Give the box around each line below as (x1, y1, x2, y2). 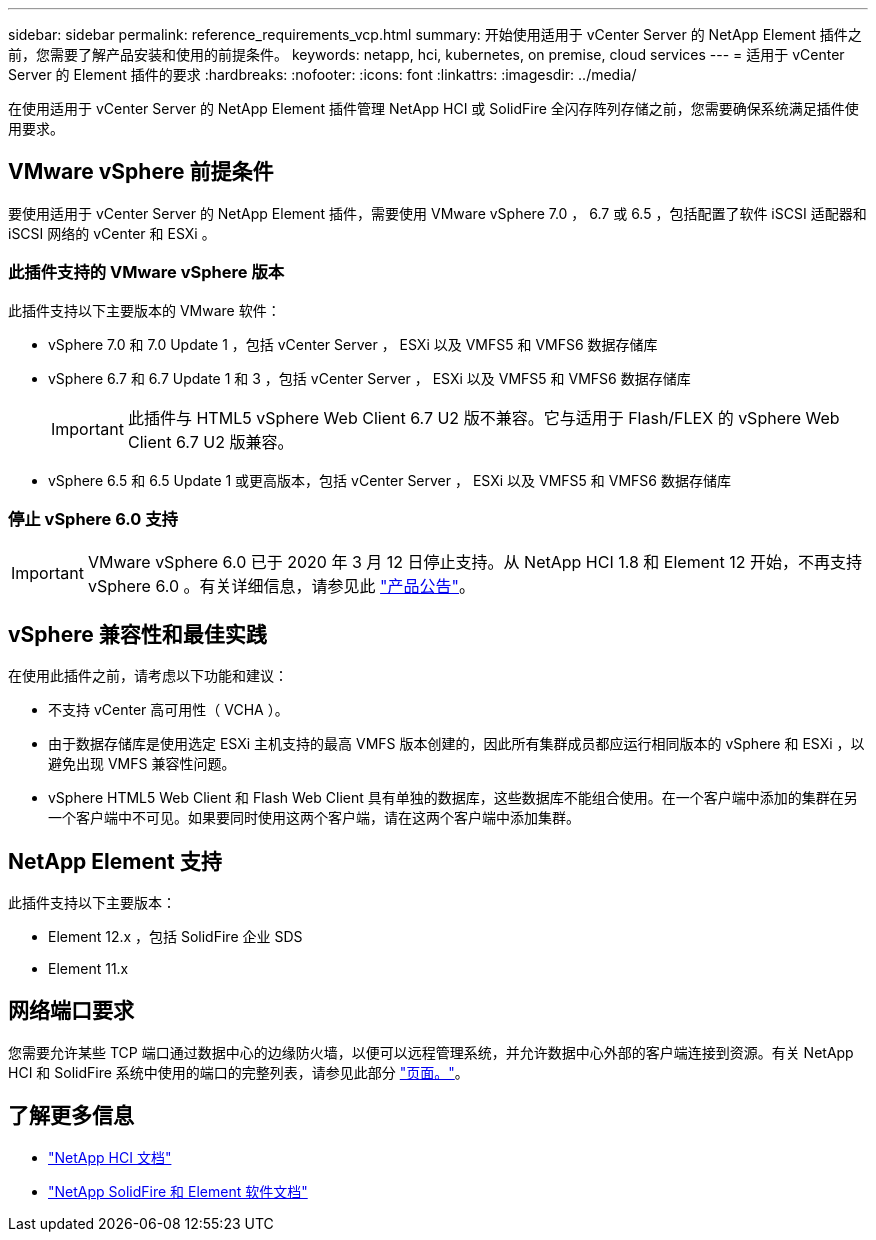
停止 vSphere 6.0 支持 (8, 508, 178, 529)
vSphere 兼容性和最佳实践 (8, 621, 267, 647)
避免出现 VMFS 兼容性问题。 (48, 755, 236, 773)
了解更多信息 (8, 1103, 134, 1129)
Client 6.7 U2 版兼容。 (127, 431, 294, 452)
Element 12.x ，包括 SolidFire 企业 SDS (48, 928, 303, 946)
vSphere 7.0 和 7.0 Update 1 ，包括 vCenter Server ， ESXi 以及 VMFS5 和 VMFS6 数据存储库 (48, 335, 658, 353)
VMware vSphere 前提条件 (8, 159, 274, 185)
